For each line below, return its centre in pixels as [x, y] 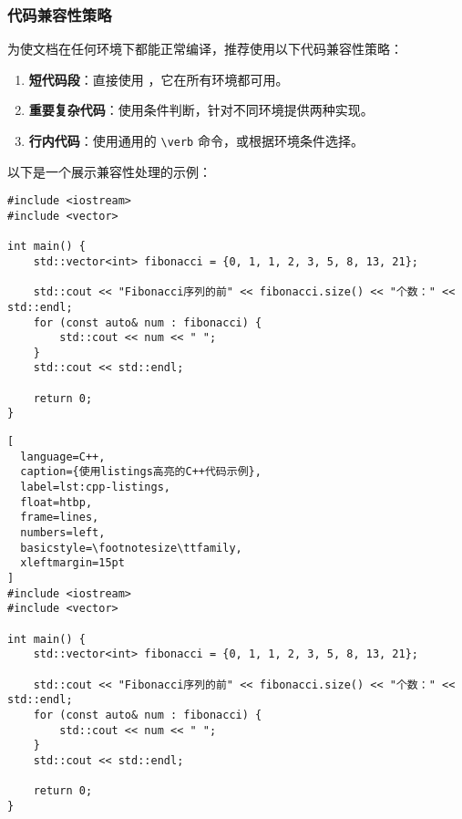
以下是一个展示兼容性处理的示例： [109, 171]
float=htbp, [56, 502]
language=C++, [63, 456]
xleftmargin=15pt [72, 563]
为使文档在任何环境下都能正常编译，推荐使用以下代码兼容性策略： [205, 49]
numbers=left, [63, 533]
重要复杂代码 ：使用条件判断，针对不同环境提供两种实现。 [201, 110]
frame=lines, [60, 518]
